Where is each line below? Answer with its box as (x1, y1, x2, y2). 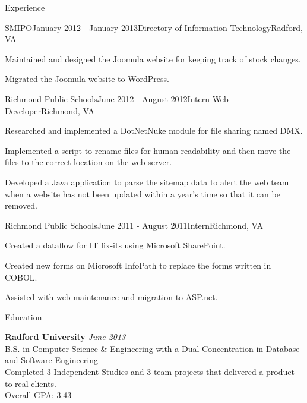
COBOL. (5, 270, 37, 283)
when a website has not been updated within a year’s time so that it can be (5, 187, 280, 200)
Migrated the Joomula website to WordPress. (5, 73, 169, 85)
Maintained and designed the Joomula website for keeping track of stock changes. (5, 52, 301, 65)
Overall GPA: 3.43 (5, 389, 72, 401)
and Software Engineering (5, 354, 99, 366)
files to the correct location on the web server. (5, 156, 172, 168)
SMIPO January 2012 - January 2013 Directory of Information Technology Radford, (5, 21, 303, 33)
